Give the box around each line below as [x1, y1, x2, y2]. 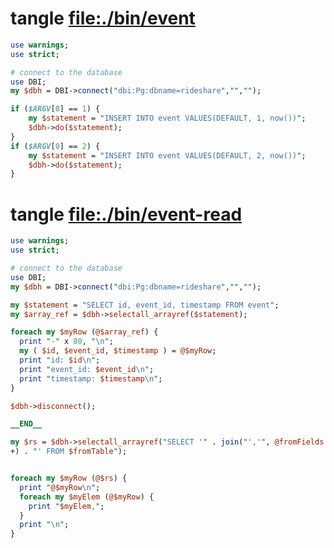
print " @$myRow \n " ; [19, 482, 101, 492]
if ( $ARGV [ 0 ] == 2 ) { [10, 141, 101, 151]
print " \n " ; [19, 520, 70, 530]
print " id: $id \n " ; [19, 355, 101, 365]
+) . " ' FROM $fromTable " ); [10, 447, 128, 457]
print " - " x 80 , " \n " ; [19, 337, 114, 347]
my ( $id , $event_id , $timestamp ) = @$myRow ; [19, 346, 217, 356]
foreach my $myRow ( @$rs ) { [10, 473, 128, 483]
